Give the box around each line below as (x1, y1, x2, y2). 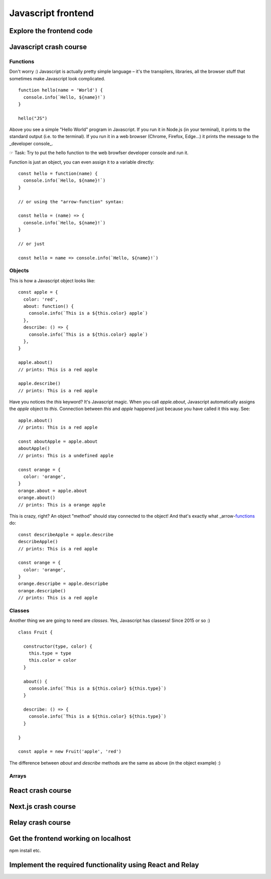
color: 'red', (23, 296, 58, 302)
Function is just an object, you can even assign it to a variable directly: (9, 159, 155, 165)
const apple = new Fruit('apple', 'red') (18, 748, 121, 755)
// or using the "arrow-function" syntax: (18, 199, 124, 204)
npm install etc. (9, 847, 41, 853)
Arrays (9, 772, 27, 779)
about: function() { (23, 304, 74, 309)
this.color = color (28, 658, 77, 663)
